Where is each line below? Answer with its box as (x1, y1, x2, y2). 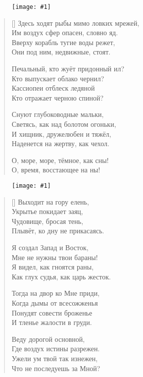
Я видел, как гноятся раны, (11, 262, 94, 272)
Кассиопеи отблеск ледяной (11, 83, 95, 93)
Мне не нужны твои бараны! (11, 252, 98, 262)
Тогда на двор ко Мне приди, (11, 288, 100, 298)
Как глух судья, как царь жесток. (11, 271, 111, 281)
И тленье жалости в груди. (11, 317, 92, 327)
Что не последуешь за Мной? (11, 363, 100, 373)
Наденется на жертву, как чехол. (11, 138, 109, 149)
